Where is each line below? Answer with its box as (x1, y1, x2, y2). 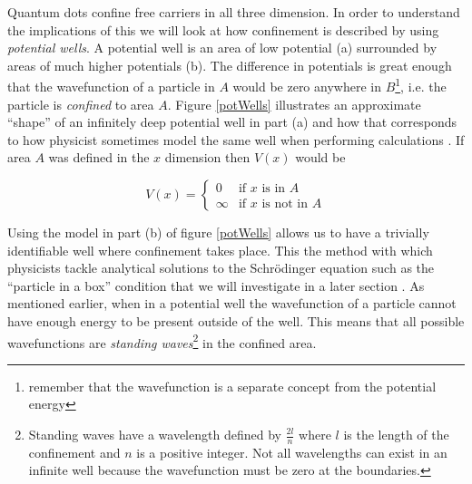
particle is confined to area (7, 94, 154, 113)
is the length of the (343, 425, 449, 443)
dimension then (164, 148, 251, 167)
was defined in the (48, 148, 150, 167)
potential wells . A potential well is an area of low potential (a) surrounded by (7, 38, 438, 57)
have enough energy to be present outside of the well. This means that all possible (7, 311, 465, 330)
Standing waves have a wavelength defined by (28, 425, 281, 443)
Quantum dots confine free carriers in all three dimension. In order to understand (7, 3, 460, 21)
